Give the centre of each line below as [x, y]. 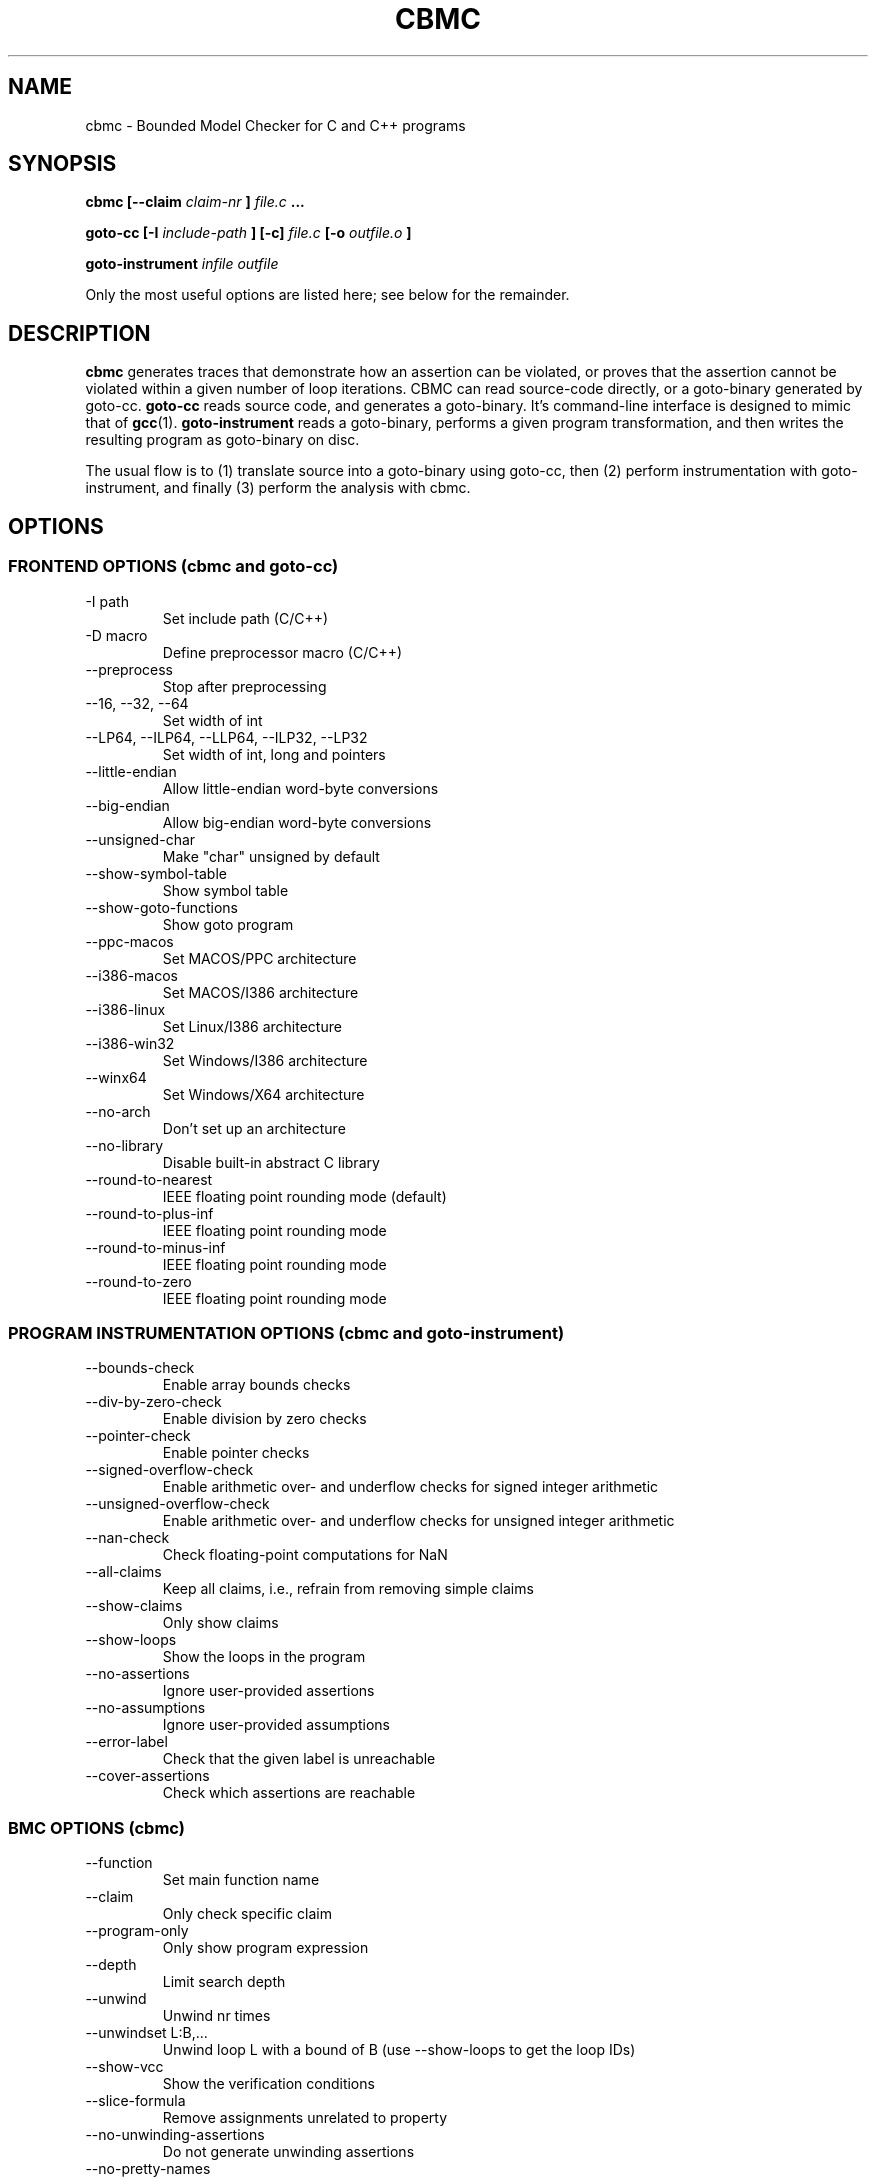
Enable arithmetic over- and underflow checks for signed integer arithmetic [410, 1487]
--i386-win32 [130, 1043]
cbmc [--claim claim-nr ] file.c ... [195, 202]
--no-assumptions [145, 1708]
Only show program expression [265, 1947]
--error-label [126, 1742]
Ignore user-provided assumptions [276, 1725]
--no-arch [118, 1111]
